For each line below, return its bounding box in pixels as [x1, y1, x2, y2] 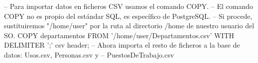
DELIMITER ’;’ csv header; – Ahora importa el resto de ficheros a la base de [4, 40, 240, 50]
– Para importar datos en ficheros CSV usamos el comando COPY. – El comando [4, 1, 253, 11]
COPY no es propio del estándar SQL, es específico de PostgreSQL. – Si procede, [4, 10, 253, 21]
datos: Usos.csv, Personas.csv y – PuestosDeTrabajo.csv [4, 49, 174, 60]
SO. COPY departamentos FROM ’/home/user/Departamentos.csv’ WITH [4, 30, 235, 40]
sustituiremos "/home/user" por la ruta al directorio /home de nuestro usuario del [4, 20, 255, 31]
